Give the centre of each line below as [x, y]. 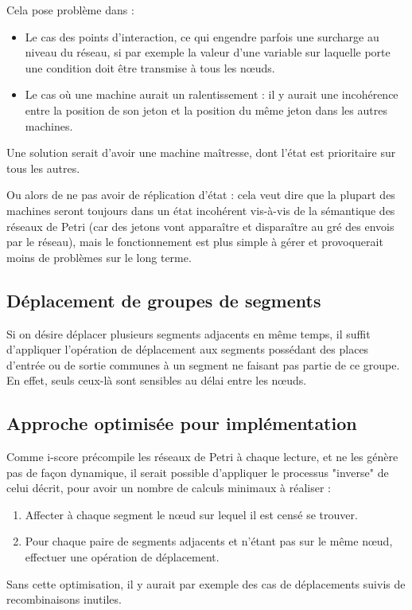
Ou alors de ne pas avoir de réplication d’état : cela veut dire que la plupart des [201, 195]
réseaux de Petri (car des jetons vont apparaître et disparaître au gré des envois [200, 226]
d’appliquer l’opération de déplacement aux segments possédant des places [188, 349]
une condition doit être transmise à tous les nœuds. [150, 67]
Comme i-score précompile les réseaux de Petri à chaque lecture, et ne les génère [202, 457]
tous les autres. [43, 168]
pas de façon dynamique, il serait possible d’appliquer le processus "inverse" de [198, 472]
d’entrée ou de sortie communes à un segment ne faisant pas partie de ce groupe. [203, 364]
